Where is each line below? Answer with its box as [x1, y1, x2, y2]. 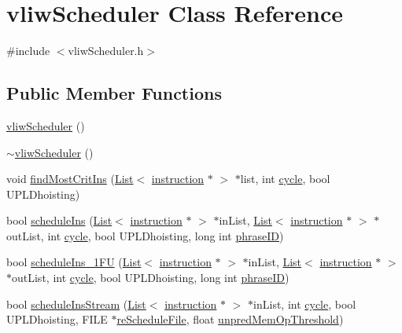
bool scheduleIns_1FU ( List [6, 254, 142, 270]
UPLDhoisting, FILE [6, 311, 108, 328]
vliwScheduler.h [68, 42, 144, 59]
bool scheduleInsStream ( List [6, 295, 146, 312]
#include [6, 42, 50, 59]
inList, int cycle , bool [253, 295, 356, 312]
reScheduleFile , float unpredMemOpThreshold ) [116, 311, 344, 328]
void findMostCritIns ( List [6, 170, 134, 187]
